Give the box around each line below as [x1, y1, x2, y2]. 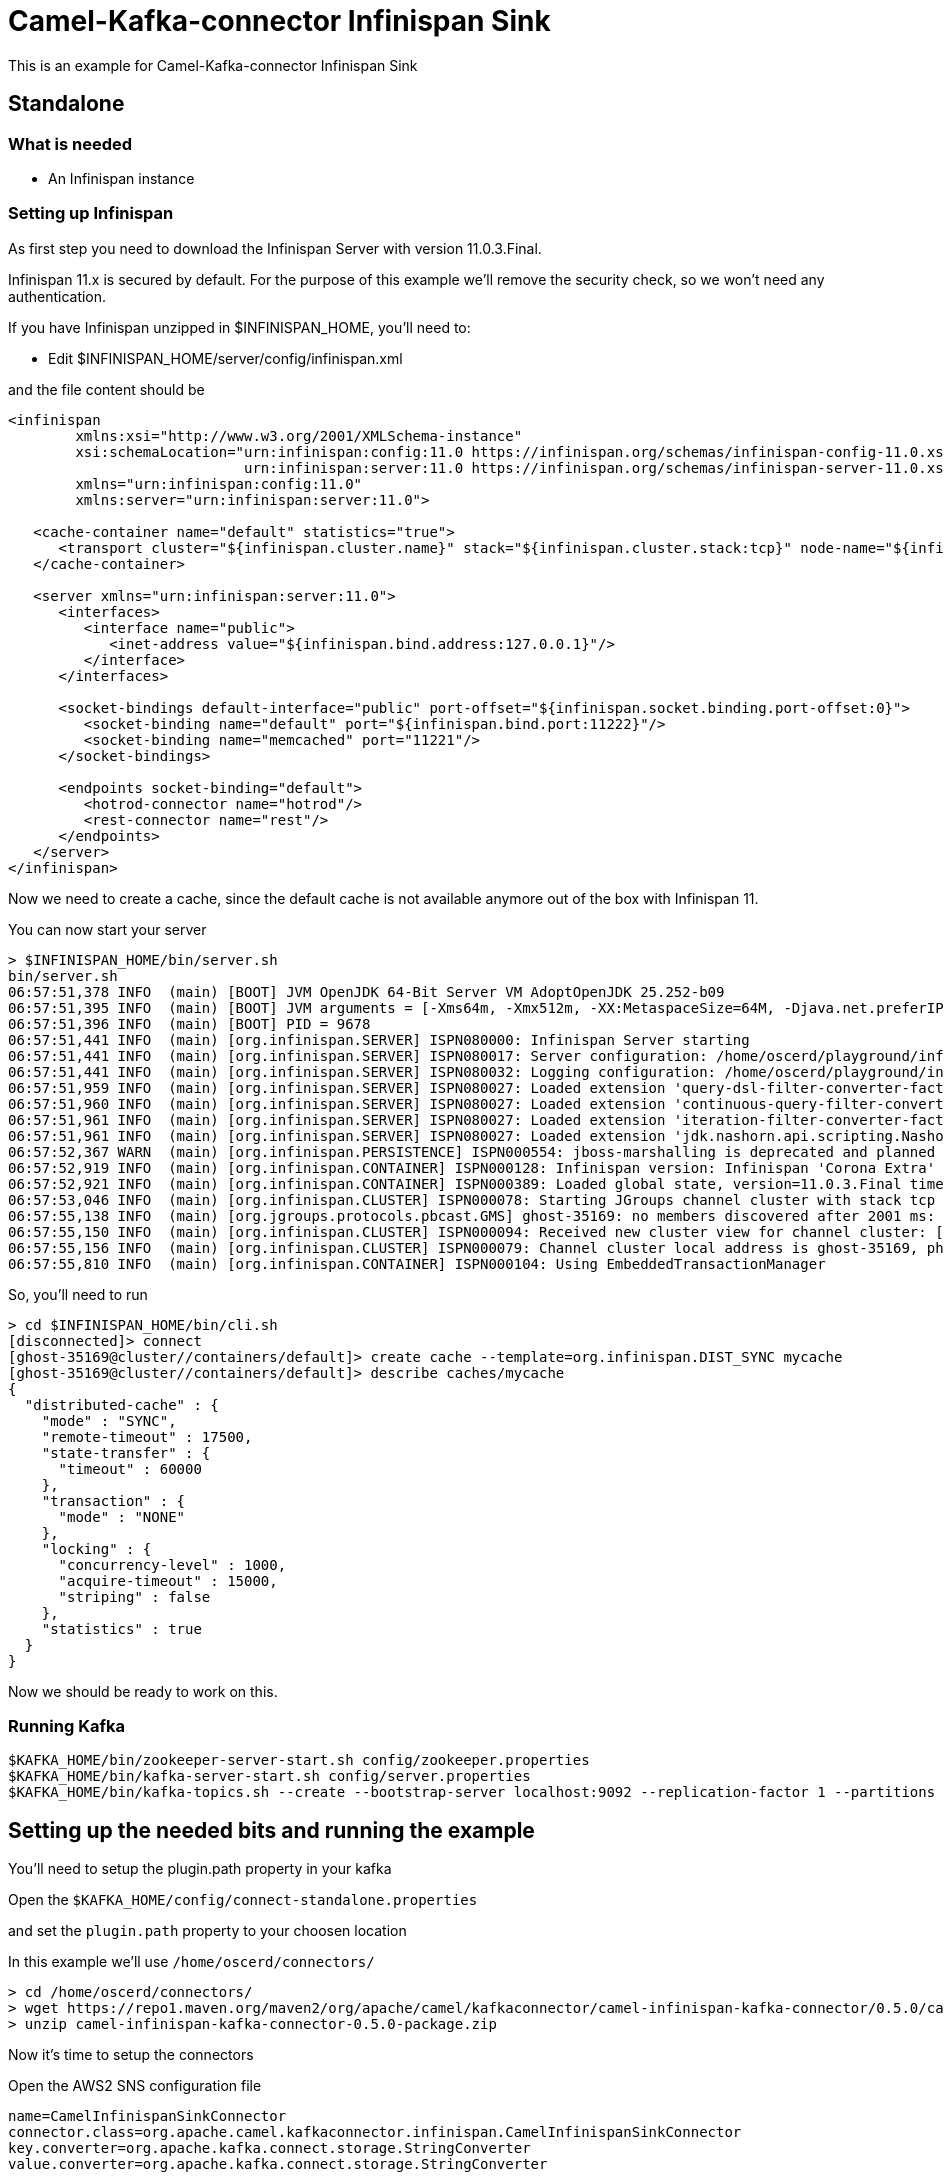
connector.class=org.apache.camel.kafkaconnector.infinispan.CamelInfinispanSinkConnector [8, 2124, 742, 2141]
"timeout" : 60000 [58, 1460, 202, 1477]
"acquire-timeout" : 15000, [58, 1572, 278, 1589]
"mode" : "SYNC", [41, 1412, 177, 1429]
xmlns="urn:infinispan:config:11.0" [75, 475, 363, 492]
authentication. [8, 287, 107, 305]
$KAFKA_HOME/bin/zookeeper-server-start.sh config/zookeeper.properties [8, 1752, 590, 1769]
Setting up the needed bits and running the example [8, 1817, 535, 1843]
